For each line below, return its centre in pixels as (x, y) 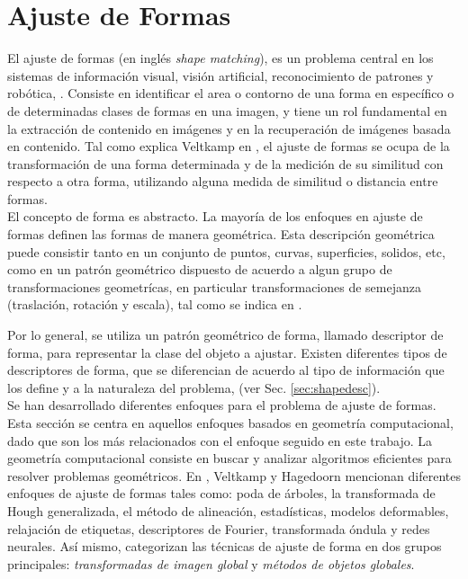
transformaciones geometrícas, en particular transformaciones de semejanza (214, 286)
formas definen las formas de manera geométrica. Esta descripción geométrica (221, 234)
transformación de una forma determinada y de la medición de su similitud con (225, 163)
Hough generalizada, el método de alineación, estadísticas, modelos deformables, (228, 510)
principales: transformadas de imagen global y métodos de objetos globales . (211, 563)
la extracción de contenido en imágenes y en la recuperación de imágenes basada (229, 128)
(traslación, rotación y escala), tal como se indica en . (155, 304)
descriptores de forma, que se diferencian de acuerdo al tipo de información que (226, 370)
